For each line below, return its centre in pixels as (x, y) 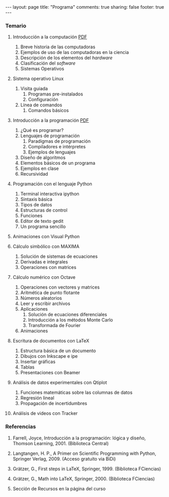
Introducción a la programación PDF (51, 120)
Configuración (43, 100)
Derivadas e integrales (44, 262)
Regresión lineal (37, 398)
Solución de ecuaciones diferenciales (68, 315)
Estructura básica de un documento (58, 351)
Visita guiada (34, 89)
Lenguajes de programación (50, 136)
